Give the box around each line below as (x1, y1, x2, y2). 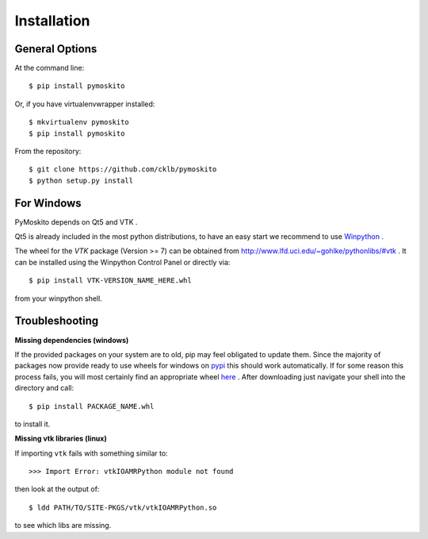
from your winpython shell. (14, 294, 102, 303)
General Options (14, 42, 97, 56)
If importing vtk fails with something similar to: (14, 449, 168, 458)
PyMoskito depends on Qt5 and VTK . (14, 217, 138, 226)
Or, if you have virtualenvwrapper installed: (14, 99, 155, 109)
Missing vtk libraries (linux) (14, 433, 107, 444)
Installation (14, 12, 90, 29)
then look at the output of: (14, 484, 100, 494)
